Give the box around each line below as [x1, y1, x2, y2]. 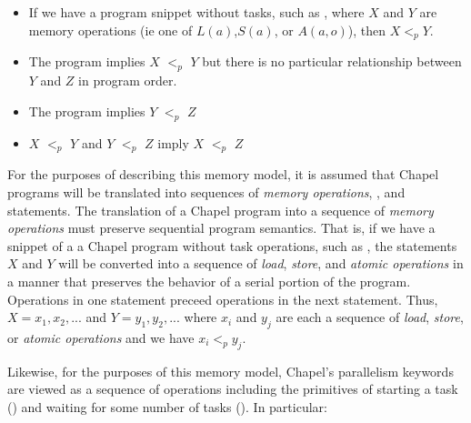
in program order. [78, 71, 177, 90]
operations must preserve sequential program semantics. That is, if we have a [7, 218, 436, 237]
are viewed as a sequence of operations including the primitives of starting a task [7, 379, 458, 398]
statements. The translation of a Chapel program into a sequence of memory [7, 200, 434, 219]
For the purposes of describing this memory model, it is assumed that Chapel [7, 165, 439, 184]
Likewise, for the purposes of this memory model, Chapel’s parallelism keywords [7, 361, 454, 380]
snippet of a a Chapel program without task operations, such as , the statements [7, 236, 457, 255]
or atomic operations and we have [7, 327, 195, 347]
